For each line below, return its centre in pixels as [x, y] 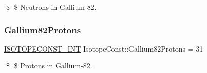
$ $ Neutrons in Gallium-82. [51, 7]
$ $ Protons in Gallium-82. [49, 66]
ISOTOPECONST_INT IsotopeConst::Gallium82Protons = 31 [104, 48]
